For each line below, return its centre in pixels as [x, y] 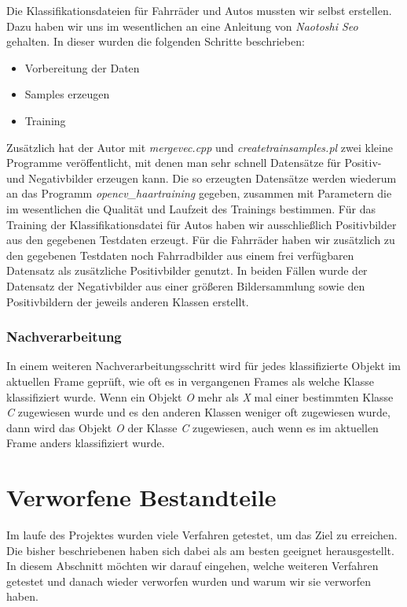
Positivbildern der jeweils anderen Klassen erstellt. [128, 301]
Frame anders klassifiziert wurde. [86, 443]
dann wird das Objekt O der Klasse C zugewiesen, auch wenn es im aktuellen [192, 427]
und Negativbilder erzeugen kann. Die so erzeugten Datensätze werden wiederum [202, 178]
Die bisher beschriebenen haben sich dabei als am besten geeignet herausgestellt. [200, 550]
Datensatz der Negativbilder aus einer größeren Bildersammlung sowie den [186, 285]
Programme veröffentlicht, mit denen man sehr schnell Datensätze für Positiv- [194, 163]
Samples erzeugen [67, 94]
